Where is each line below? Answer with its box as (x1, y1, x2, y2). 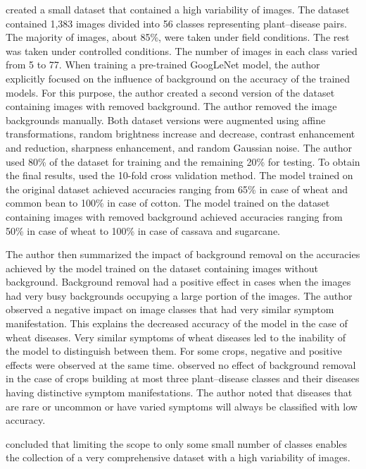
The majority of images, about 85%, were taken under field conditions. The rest (6, 30, 350, 44)
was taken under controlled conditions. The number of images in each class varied (6, 43, 358, 58)
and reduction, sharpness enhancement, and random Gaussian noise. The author (6, 140, 352, 154)
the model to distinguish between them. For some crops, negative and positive (6, 343, 342, 358)
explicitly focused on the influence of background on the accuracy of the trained (6, 71, 351, 85)
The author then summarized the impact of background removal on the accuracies (6, 247, 360, 262)
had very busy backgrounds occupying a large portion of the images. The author (6, 288, 353, 303)
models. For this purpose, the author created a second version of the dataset (6, 85, 335, 99)
